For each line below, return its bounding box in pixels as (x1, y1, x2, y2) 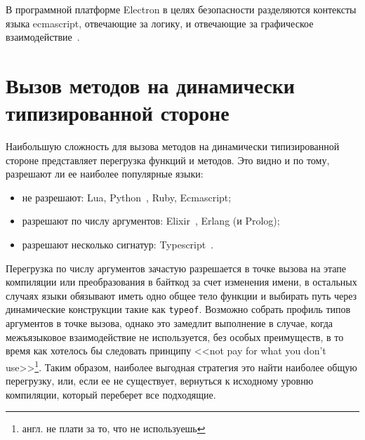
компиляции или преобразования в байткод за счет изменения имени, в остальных (6, 274, 357, 289)
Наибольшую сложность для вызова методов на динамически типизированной (6, 139, 340, 154)
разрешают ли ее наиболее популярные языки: (6, 166, 204, 181)
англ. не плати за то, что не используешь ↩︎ (22, 421, 206, 436)
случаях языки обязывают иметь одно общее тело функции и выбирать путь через (6, 288, 357, 302)
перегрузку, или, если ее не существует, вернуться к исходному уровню (6, 373, 314, 388)
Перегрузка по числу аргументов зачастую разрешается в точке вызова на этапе (6, 260, 347, 275)
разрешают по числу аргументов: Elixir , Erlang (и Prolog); (22, 213, 280, 228)
